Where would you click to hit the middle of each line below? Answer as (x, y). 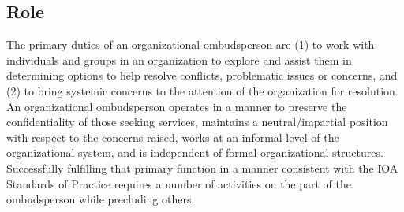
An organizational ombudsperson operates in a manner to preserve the (177, 106)
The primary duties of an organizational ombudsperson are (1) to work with (191, 45)
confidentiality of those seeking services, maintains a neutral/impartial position (197, 122)
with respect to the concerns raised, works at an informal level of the (173, 137)
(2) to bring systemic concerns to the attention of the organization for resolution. (202, 90)
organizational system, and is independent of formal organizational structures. (195, 152)
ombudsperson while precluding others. (101, 199)
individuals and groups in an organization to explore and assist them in (179, 60)
